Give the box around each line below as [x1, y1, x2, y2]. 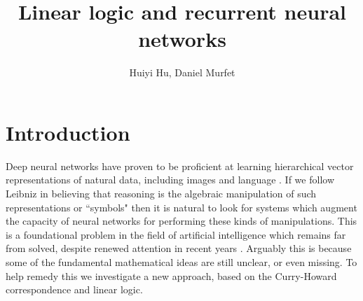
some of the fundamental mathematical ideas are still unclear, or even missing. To [6, 255, 357, 269]
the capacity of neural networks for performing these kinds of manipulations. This [6, 213, 357, 228]
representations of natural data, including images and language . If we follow [6, 172, 334, 187]
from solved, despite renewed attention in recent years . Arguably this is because [6, 241, 352, 255]
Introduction [6, 118, 130, 146]
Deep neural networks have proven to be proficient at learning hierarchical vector [6, 158, 354, 173]
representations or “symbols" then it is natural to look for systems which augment [6, 199, 357, 214]
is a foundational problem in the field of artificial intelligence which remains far [6, 227, 346, 241]
